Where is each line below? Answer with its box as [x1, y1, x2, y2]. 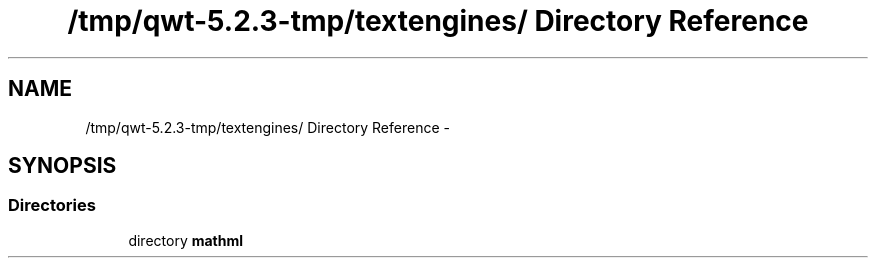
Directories [8, 195, 96, 216]
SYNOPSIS [8, 153, 117, 179]
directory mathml [128, 231, 244, 249]
